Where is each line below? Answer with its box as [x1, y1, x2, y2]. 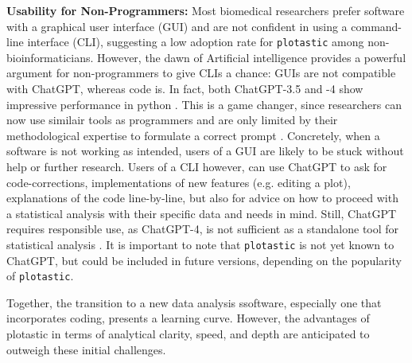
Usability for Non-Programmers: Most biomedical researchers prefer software [6, 2, 405, 18]
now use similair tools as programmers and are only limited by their [6, 111, 338, 128]
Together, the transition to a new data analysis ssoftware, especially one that [6, 294, 382, 310]
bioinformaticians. [6, 49, 94, 65]
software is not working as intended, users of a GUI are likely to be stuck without [6, 142, 404, 159]
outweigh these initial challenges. [6, 341, 166, 357]
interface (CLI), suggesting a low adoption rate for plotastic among [27, 33, 364, 50]
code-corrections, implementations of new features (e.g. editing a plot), [6, 174, 351, 190]
